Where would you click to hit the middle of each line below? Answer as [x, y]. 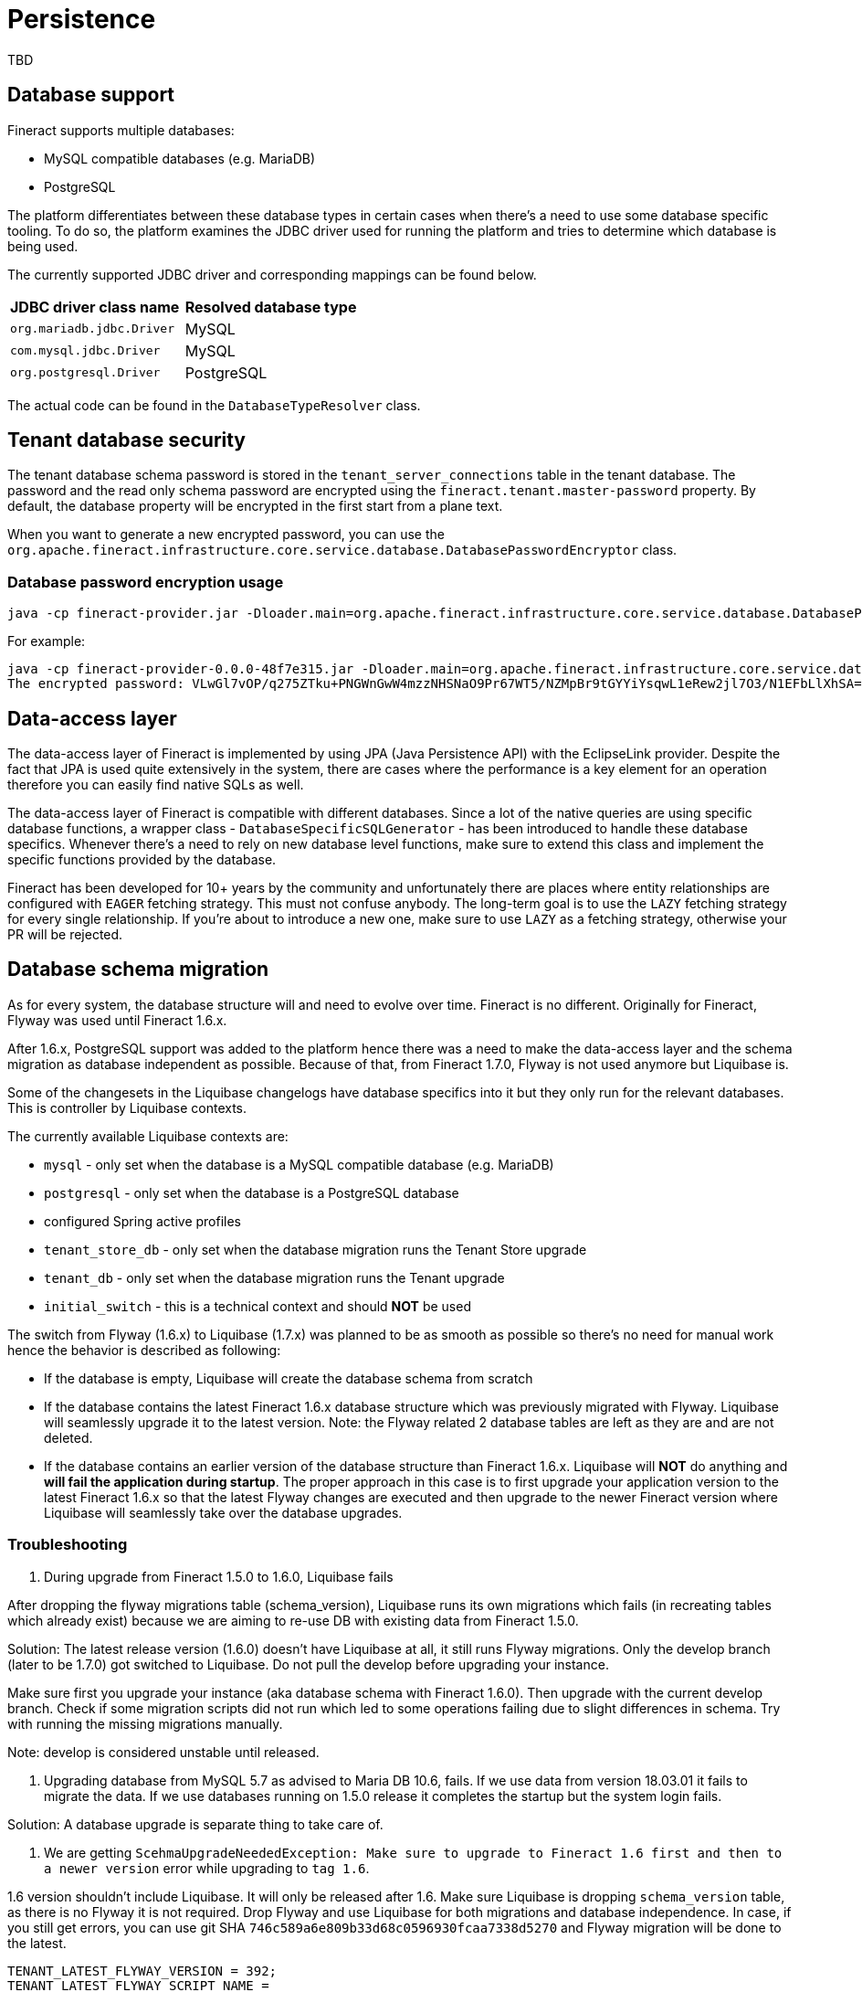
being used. [43, 246]
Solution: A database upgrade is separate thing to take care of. [195, 1824]
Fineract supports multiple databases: [121, 130]
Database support [91, 95]
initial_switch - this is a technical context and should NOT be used [258, 1306]
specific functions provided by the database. [142, 860]
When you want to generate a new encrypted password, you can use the [226, 535]
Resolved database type [271, 307]
